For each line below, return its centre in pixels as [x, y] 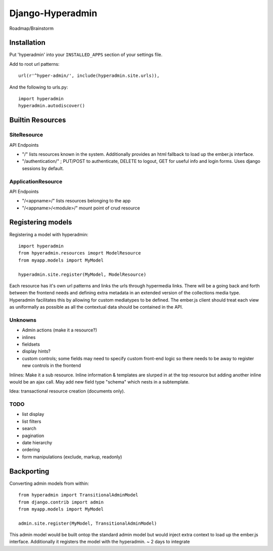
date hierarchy [37, 443]
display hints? [36, 351]
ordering [31, 450]
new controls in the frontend [51, 366]
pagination [33, 436]
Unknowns [23, 320]
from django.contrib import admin [61, 502]
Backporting [29, 471]
